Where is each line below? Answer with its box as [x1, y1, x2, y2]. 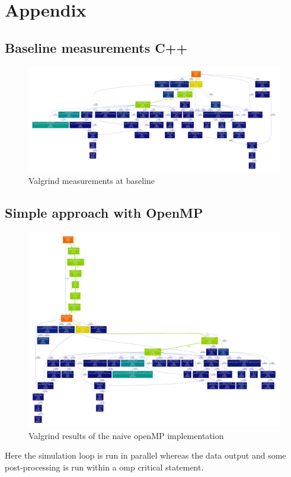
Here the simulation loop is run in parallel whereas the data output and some [5, 449, 286, 462]
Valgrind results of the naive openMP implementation [28, 429, 224, 441]
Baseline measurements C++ [5, 38, 188, 56]
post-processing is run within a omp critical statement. [5, 460, 204, 473]
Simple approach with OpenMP [5, 203, 203, 222]
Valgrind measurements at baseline [28, 174, 155, 187]
